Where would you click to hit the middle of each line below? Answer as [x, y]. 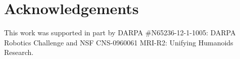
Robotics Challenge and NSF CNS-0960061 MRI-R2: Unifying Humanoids [119, 42]
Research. [19, 52]
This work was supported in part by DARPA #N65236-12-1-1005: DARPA [120, 33]
